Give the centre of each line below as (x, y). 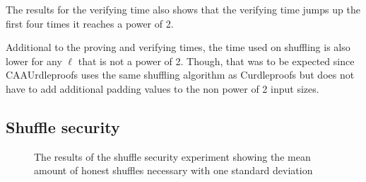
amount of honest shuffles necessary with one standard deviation (173, 170)
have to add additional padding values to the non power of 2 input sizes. (163, 88)
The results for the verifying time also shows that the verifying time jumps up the (183, 9)
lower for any (34, 61)
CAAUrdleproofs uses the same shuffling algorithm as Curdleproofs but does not (180, 75)
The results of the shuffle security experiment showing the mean (172, 156)
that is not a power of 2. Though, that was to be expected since (216, 61)
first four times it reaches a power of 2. (90, 23)
